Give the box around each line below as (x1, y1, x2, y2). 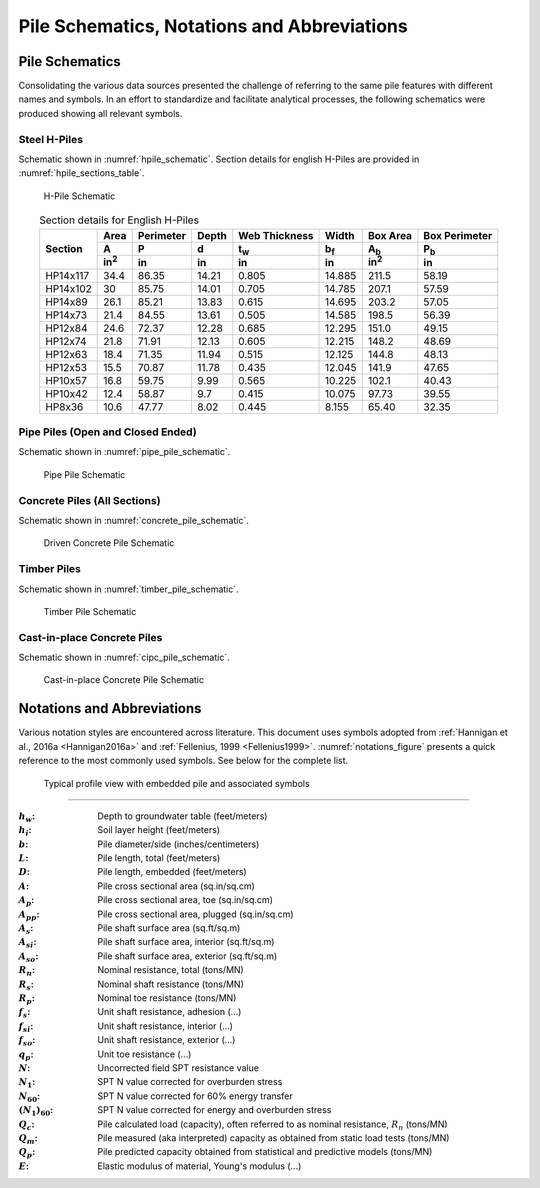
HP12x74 (45, 334, 87, 348)
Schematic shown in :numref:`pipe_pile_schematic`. (18, 446, 231, 458)
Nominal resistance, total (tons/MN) (97, 964, 244, 976)
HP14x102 (45, 281, 92, 295)
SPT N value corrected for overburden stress (97, 1076, 283, 1088)
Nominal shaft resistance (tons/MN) (97, 978, 245, 990)
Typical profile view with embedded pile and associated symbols (43, 777, 310, 789)
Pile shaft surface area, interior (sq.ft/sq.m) (97, 936, 275, 948)
